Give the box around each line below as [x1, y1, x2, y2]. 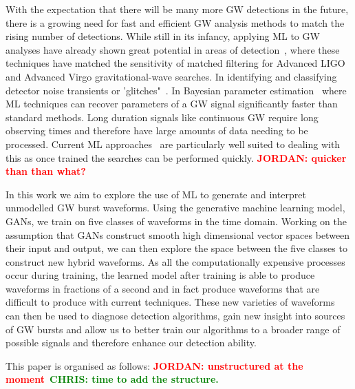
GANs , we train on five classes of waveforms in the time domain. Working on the [6, 213, 347, 228]
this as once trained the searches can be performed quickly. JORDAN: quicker [6, 150, 347, 165]
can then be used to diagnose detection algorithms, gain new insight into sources [6, 308, 345, 323]
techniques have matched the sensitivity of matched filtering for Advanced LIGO [6, 56, 345, 70]
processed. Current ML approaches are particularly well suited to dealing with [6, 136, 341, 151]
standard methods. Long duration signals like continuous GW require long [6, 109, 319, 124]
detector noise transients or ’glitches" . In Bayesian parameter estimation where [6, 83, 347, 97]
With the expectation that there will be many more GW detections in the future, [6, 2, 349, 16]
